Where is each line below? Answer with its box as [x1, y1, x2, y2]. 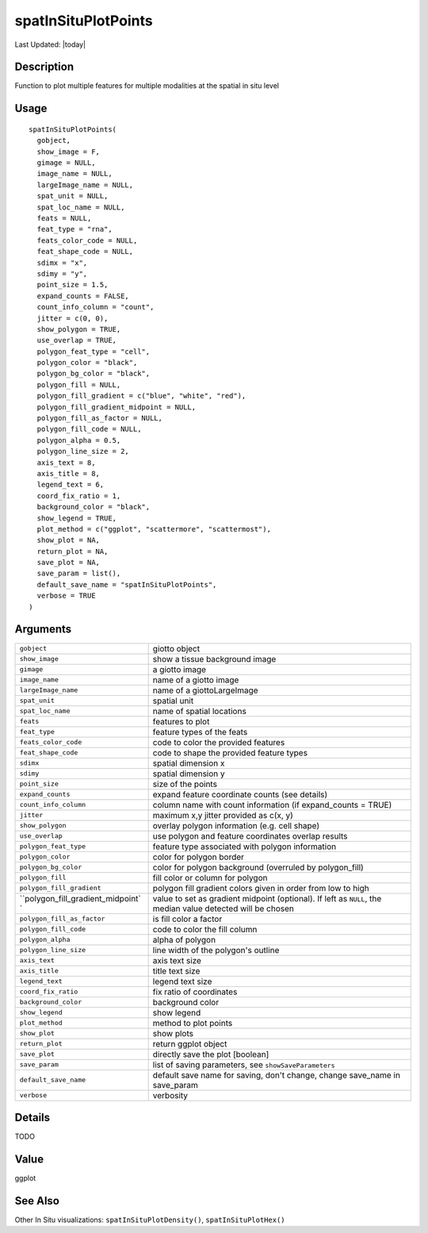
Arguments [14, 623, 72, 636]
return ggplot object [152, 1038, 227, 1049]
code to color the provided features [152, 736, 285, 747]
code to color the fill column [152, 924, 258, 935]
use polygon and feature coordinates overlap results [152, 830, 348, 841]
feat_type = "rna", [36, 225, 113, 234]
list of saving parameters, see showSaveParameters [152, 1059, 336, 1070]
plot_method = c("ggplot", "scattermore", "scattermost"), [36, 524, 271, 533]
